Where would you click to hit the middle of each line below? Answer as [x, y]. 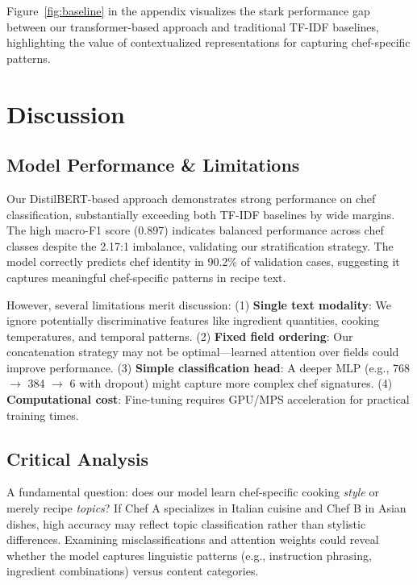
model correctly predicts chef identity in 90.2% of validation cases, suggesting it [203, 261]
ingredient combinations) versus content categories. [133, 571]
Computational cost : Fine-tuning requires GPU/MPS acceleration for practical [208, 399]
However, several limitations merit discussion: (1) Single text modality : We [199, 304]
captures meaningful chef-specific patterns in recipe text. [146, 277]
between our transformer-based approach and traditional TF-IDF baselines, [193, 26]
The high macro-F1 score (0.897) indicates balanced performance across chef [195, 230]
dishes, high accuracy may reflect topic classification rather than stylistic [186, 523]
